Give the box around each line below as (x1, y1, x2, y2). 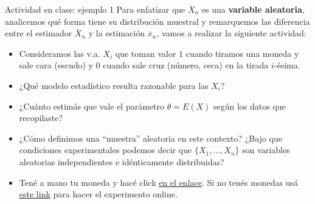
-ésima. (274, 59, 300, 71)
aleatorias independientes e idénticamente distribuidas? (19, 155, 224, 168)
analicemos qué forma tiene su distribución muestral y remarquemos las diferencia (5, 15, 310, 27)
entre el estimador (5, 27, 72, 39)
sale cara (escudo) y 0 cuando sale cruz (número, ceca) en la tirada (19, 59, 269, 71)
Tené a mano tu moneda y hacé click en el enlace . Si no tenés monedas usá (19, 176, 299, 188)
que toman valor (115, 47, 176, 59)
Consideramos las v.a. (19, 47, 100, 59)
